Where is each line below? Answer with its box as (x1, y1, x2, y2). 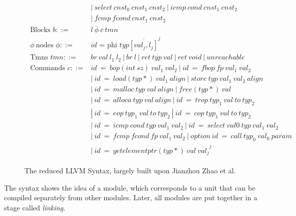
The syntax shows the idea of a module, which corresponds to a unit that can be (4, 182, 255, 193)
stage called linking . (4, 202, 66, 212)
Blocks (30, 26, 51, 34)
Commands (30, 65, 65, 72)
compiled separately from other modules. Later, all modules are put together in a (4, 192, 257, 203)
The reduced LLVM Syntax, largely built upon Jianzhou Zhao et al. (24, 165, 236, 176)
